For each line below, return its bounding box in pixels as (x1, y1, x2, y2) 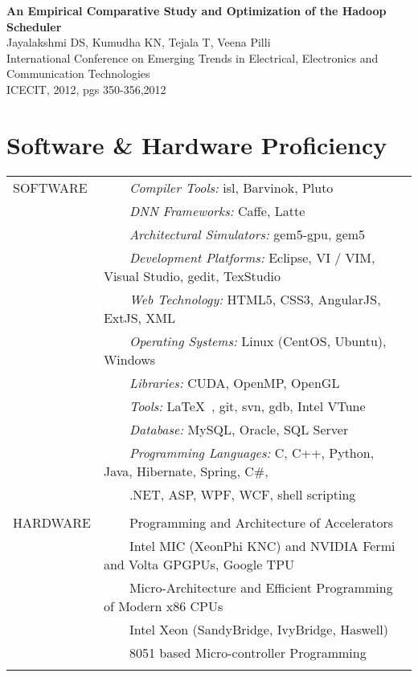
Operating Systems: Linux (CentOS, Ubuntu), (129, 331, 387, 350)
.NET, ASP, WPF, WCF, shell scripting (129, 484, 356, 504)
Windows (103, 349, 156, 369)
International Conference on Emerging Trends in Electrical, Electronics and (6, 49, 379, 66)
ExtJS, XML (103, 308, 176, 327)
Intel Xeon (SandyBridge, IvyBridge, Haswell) (129, 619, 388, 638)
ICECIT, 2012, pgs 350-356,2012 (6, 80, 166, 97)
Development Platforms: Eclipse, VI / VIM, (129, 247, 375, 267)
